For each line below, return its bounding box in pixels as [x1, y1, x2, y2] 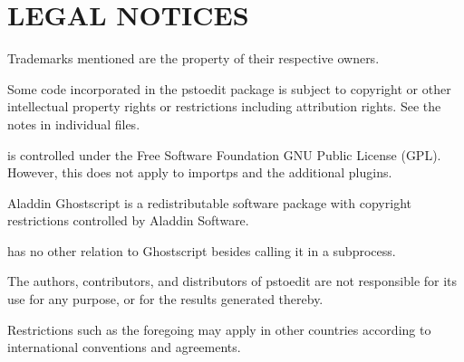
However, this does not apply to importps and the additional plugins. [7, 163, 392, 182]
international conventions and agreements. [7, 338, 241, 357]
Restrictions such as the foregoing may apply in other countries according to [7, 319, 431, 338]
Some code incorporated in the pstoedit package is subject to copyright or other [7, 79, 451, 98]
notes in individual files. [7, 114, 140, 133]
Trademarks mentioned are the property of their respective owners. [7, 49, 380, 68]
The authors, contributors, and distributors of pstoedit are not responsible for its [7, 271, 458, 291]
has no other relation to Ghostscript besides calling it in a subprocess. [7, 241, 396, 260]
